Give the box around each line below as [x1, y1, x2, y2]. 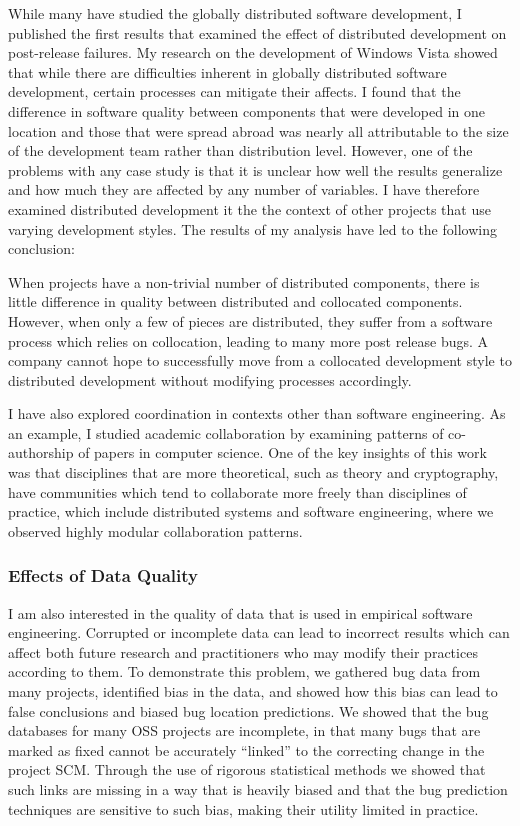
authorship [8, 442, 74, 463]
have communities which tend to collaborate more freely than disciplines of [8, 481, 467, 502]
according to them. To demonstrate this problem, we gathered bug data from [8, 661, 481, 682]
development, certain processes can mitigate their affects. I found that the [8, 81, 461, 102]
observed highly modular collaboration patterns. [8, 520, 303, 541]
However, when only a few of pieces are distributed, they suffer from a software [8, 310, 493, 331]
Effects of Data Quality [8, 563, 198, 588]
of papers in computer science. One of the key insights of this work [78, 442, 487, 463]
